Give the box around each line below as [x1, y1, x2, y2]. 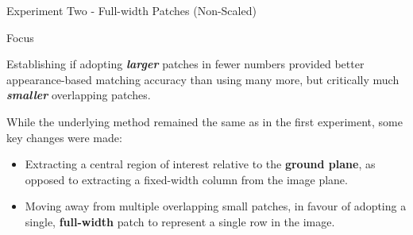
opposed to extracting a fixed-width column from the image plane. [25, 171, 348, 187]
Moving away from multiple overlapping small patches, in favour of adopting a [25, 198, 407, 214]
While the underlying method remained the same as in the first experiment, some [6, 113, 403, 129]
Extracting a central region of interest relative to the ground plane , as [25, 156, 376, 172]
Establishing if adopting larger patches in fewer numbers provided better [6, 56, 365, 72]
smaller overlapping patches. [6, 87, 151, 103]
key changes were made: [6, 129, 122, 145]
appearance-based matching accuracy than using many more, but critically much [6, 71, 399, 87]
